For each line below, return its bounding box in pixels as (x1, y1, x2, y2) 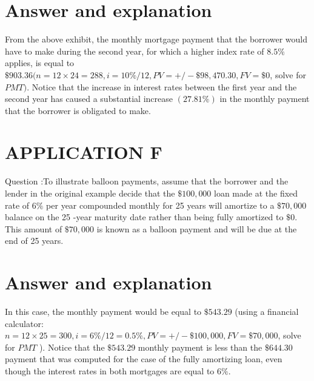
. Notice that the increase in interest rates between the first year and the (27, 80, 297, 93)
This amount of (5, 222, 62, 235)
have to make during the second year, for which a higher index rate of (5, 44, 264, 57)
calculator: (5, 317, 44, 329)
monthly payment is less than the (138, 340, 262, 353)
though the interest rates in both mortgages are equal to (5, 365, 215, 377)
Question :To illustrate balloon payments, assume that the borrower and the (5, 175, 289, 187)
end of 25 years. (5, 234, 64, 247)
